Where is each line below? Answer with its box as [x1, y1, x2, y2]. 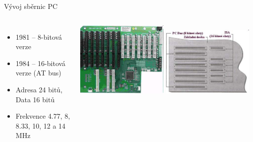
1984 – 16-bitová [15, 58, 66, 68]
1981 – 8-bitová [15, 31, 62, 42]
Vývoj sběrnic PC [4, 1, 58, 11]
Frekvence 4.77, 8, [15, 111, 70, 121]
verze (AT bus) [15, 68, 61, 78]
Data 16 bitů [15, 94, 55, 104]
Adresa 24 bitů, [15, 84, 63, 94]
